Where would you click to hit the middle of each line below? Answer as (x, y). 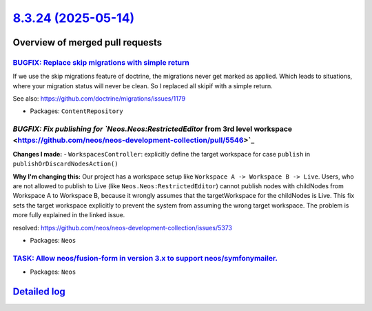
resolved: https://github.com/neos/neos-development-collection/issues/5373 (122, 228)
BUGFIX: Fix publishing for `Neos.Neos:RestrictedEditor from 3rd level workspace (153, 129)
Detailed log (39, 291)
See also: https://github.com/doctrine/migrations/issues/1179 (99, 99)
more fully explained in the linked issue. (69, 215)
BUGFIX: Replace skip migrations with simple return (101, 62)
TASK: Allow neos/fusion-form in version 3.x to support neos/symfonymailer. (145, 258)
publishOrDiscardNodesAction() (65, 164)
